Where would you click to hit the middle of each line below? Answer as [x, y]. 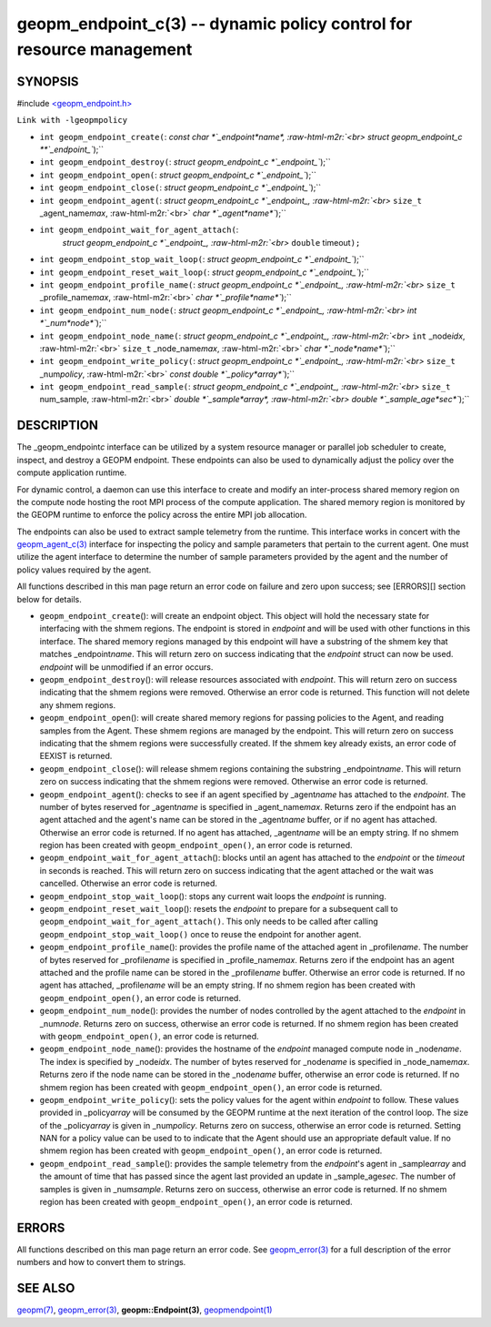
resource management [105, 49]
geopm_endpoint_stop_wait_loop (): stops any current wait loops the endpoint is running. [213, 896]
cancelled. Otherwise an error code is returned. [129, 884]
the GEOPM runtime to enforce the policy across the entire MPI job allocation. [162, 515]
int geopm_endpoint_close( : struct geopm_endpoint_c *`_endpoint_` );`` [180, 187]
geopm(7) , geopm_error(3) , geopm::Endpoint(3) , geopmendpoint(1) [145, 1310]
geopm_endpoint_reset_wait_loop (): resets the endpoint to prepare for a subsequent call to [219, 909]
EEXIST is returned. [76, 756]
